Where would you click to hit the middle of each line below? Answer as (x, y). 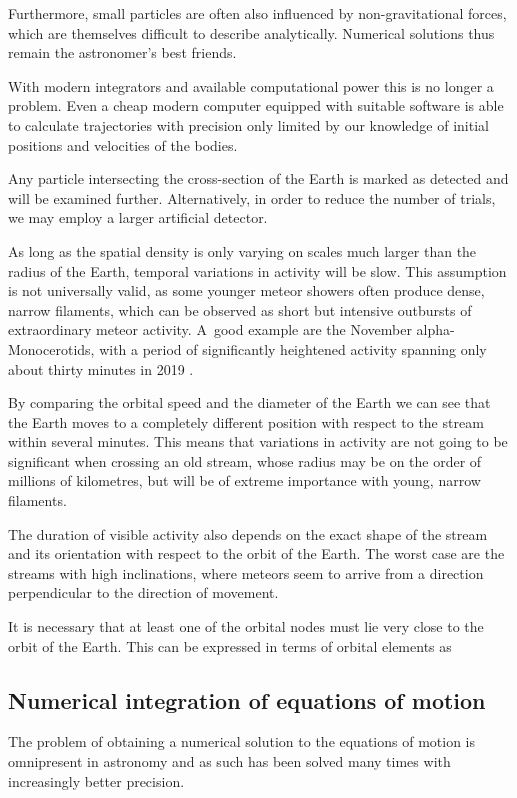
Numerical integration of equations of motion (247, 699)
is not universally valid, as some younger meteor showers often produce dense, (246, 290)
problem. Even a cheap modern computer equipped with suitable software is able (256, 105)
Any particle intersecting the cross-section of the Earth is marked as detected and (258, 178)
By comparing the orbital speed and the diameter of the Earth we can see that (249, 402)
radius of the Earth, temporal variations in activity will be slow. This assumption (257, 270)
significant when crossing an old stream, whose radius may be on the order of (245, 460)
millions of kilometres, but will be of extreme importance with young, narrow (244, 480)
